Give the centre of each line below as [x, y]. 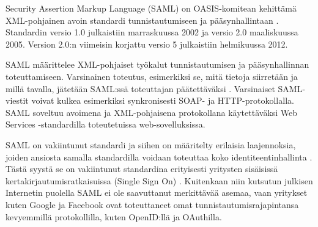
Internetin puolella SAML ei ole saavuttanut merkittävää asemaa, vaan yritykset [157, 193]
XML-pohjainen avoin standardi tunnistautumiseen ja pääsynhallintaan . [142, 20]
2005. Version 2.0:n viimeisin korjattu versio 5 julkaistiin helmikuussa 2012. [147, 44]
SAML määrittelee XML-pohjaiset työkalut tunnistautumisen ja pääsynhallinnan [157, 64]
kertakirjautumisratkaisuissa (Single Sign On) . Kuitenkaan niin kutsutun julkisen [159, 180]
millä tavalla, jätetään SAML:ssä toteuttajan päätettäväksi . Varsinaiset [140, 88]
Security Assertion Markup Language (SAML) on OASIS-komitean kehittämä [151, 8]
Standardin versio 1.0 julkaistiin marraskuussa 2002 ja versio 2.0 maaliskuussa [152, 32]
